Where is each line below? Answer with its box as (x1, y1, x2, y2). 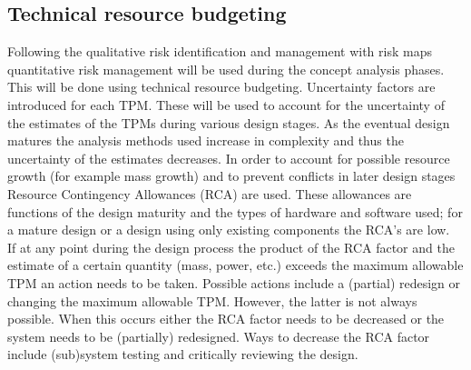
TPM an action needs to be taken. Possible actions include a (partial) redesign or (7, 273, 461, 292)
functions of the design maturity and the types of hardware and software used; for (7, 202, 463, 221)
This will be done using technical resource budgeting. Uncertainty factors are (7, 77, 436, 96)
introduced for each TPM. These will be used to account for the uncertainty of (7, 95, 445, 114)
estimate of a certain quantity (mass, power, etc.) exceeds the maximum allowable (7, 255, 464, 275)
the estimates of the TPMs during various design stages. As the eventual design (7, 113, 450, 132)
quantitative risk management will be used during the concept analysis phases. (7, 59, 445, 78)
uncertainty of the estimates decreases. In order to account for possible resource (7, 148, 450, 167)
